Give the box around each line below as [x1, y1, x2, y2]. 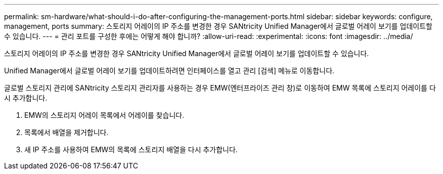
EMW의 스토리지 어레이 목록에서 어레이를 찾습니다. [24, 111, 185, 119]
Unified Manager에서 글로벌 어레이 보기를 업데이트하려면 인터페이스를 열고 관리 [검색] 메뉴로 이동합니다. [4, 66, 335, 75]
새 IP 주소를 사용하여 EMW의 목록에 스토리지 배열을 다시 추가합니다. [24, 145, 238, 154]
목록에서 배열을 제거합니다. [24, 128, 109, 137]
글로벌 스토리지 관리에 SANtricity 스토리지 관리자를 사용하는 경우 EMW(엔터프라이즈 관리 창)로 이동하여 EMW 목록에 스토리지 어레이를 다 [4, 83, 436, 92]
